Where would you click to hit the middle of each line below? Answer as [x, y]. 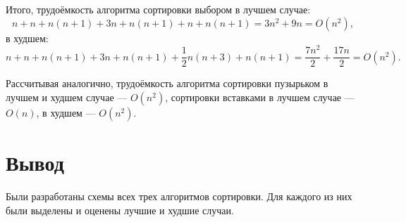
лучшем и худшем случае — [67, 97]
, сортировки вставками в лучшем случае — [260, 97]
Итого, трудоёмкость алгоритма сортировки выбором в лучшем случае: [158, 9]
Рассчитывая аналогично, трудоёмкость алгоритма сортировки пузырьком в [167, 83]
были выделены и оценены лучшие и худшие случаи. [120, 210]
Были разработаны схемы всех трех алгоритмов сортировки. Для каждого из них [179, 196]
